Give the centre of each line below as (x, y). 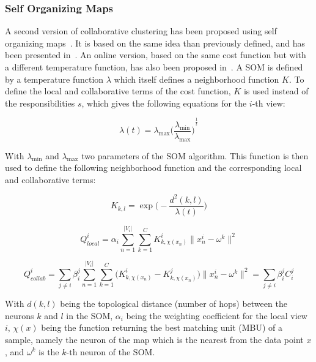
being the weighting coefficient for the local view (217, 315)
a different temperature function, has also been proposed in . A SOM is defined (154, 67)
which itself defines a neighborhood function (197, 79)
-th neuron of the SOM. (111, 351)
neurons (20, 315)
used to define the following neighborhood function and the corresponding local (153, 168)
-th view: (269, 103)
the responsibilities (40, 103)
